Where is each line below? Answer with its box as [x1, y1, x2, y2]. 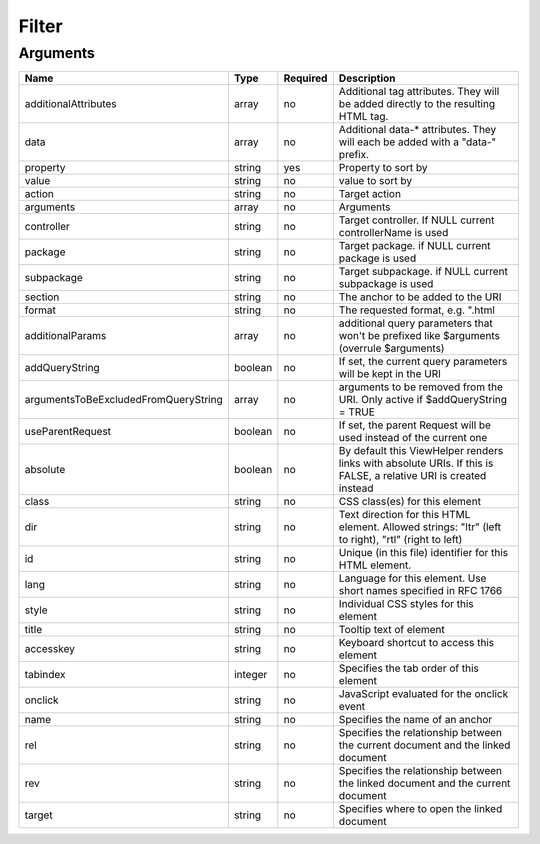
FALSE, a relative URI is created [338, 469, 487, 483]
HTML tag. [338, 110, 389, 124]
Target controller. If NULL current [338, 213, 495, 227]
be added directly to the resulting [338, 97, 495, 111]
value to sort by [338, 174, 413, 188]
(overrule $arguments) [338, 341, 445, 355]
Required [283, 71, 328, 85]
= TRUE [338, 405, 375, 419]
